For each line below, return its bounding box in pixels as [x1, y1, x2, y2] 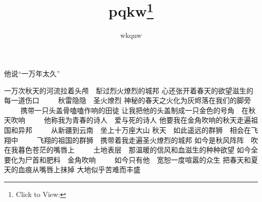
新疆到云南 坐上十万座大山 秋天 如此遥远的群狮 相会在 [58, 125, 251, 135]
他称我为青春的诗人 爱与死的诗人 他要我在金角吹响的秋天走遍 [44, 115, 251, 125]
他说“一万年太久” [4, 68, 60, 79]
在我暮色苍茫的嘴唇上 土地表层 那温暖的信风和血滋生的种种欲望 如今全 [4, 144, 258, 155]
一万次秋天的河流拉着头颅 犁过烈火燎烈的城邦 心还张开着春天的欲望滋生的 [4, 85, 253, 95]
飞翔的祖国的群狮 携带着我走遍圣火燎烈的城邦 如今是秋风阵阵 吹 [37, 134, 258, 145]
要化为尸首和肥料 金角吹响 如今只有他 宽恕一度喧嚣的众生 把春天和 [4, 154, 251, 165]
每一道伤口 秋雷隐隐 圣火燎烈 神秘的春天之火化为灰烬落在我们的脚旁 [4, 95, 251, 106]
